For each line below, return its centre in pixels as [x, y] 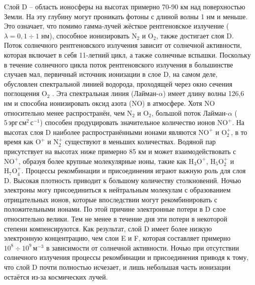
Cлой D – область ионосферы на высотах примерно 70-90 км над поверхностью [125, 6]
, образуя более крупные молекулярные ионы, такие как [102, 161]
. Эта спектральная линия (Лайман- [105, 93]
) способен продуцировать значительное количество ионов [127, 122]
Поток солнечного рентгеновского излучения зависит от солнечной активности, [123, 45]
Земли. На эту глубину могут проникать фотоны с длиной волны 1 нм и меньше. [126, 16]
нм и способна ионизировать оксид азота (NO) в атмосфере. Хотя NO [109, 103]
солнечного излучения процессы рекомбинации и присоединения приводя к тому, [126, 257]
